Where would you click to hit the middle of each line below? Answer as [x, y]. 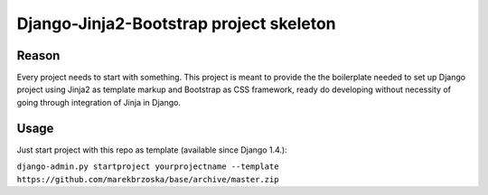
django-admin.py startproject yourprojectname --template [148, 167]
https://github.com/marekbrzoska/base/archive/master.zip [148, 179]
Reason [38, 56]
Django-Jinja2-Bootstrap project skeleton [176, 23]
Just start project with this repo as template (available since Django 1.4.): [152, 150]
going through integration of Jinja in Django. [99, 102]
